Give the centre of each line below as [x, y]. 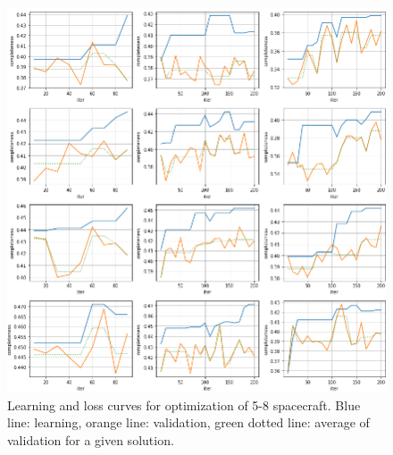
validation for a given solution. [91, 439]
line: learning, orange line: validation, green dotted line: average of [188, 422]
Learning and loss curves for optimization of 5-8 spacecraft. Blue [184, 404]
